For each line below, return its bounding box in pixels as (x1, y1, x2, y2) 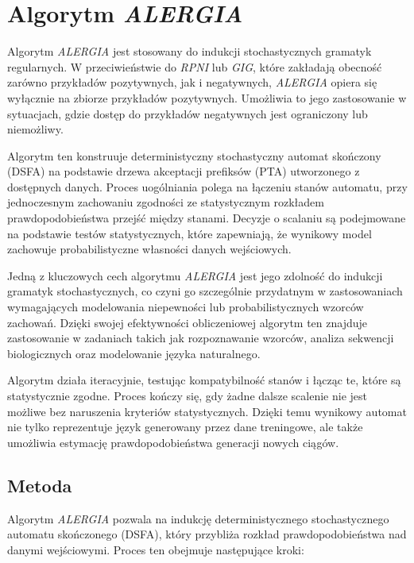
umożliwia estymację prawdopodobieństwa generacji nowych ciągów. (7, 434, 339, 450)
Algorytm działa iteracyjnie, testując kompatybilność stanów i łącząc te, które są (7, 372, 401, 388)
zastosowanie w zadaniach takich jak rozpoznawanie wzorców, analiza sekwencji (7, 330, 394, 346)
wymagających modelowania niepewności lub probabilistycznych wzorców (7, 299, 364, 315)
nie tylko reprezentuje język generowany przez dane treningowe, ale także (7, 418, 363, 435)
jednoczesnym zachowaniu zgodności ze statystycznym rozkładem (7, 194, 324, 210)
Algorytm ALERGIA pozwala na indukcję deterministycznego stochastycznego (7, 510, 389, 526)
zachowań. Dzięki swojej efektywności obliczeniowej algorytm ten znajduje (7, 314, 368, 330)
